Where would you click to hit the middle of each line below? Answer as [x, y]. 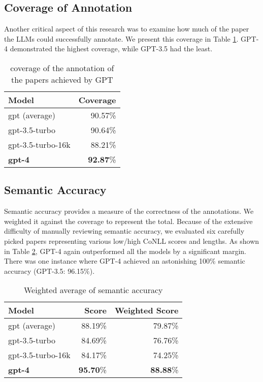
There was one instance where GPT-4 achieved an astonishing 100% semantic [125, 261]
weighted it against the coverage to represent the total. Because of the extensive [128, 221]
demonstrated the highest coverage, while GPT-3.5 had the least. [111, 49]
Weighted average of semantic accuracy [93, 290]
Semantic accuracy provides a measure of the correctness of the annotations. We [129, 211]
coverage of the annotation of [62, 68]
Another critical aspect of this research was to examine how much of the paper [127, 29]
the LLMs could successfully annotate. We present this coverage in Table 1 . [121, 38]
